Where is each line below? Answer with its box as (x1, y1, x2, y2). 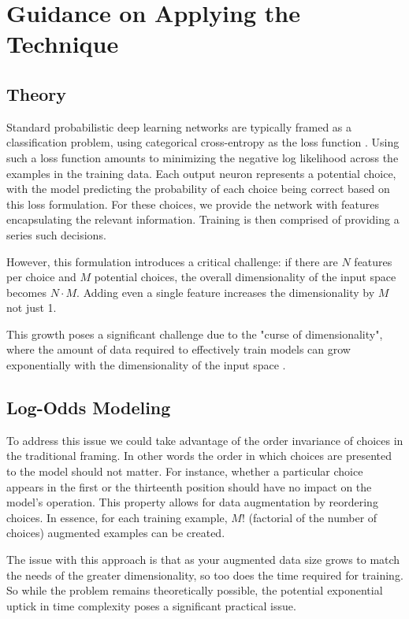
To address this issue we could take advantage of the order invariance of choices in (6, 432, 403, 448)
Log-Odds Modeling (6, 395, 171, 420)
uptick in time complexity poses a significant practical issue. (6, 597, 296, 613)
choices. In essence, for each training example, (6, 509, 228, 525)
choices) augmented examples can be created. (6, 524, 225, 541)
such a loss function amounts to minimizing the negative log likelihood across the (6, 149, 399, 165)
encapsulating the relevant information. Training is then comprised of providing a (6, 211, 400, 228)
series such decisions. (6, 226, 106, 243)
